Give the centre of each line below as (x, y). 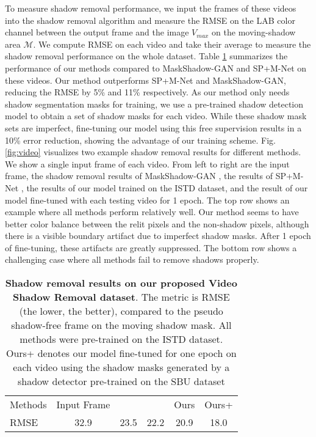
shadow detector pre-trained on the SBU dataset (121, 381)
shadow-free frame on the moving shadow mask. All (121, 325)
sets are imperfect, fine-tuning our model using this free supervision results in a (153, 127)
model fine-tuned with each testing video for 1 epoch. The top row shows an (147, 200)
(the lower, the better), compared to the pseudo (121, 311)
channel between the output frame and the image (97, 32)
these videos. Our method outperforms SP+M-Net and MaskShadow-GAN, (145, 80)
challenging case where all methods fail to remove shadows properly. (132, 259)
